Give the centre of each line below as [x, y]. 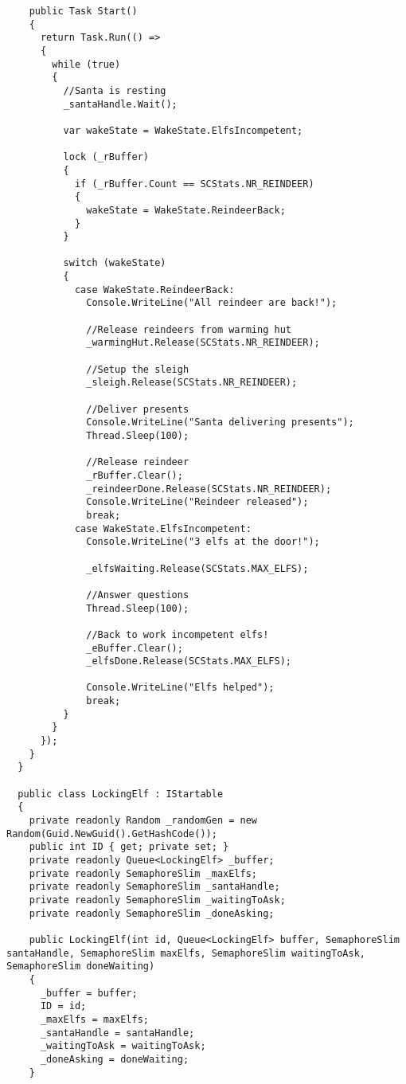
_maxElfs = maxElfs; [94, 1019]
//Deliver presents [138, 409]
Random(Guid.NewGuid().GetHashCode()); [112, 834]
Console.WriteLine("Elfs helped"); [180, 688]
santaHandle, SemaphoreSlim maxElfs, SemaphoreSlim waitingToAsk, [186, 953]
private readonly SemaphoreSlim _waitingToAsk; [157, 900]
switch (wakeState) [115, 263]
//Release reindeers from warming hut [189, 329]
